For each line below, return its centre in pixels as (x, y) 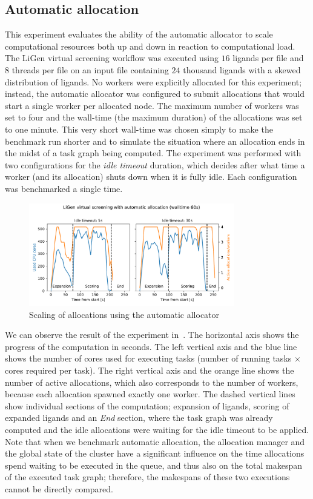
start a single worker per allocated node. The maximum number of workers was (152, 105)
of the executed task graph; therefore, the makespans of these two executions (147, 477)
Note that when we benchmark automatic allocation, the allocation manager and (155, 441)
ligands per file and (268, 58)
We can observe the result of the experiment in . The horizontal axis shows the (152, 335)
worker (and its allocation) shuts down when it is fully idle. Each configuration (151, 177)
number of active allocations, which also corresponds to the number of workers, (152, 382)
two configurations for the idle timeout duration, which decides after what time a (155, 164)
